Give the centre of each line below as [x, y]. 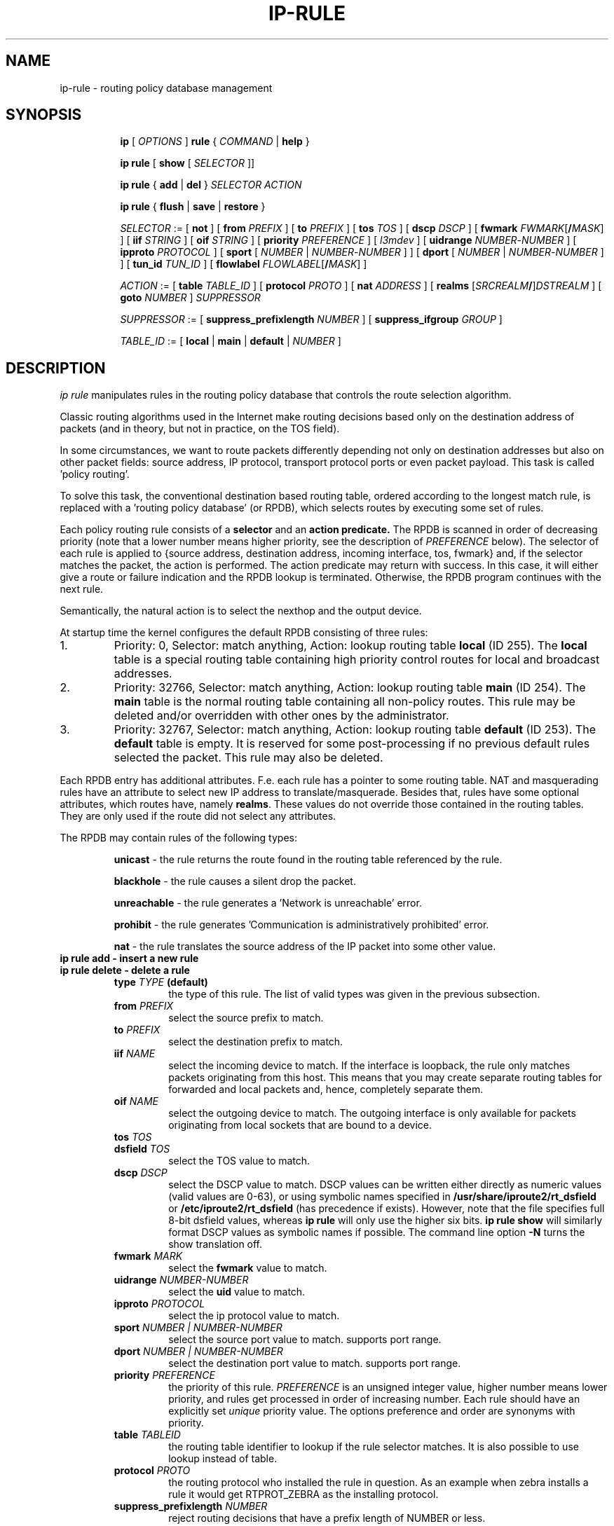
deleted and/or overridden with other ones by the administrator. [281, 716]
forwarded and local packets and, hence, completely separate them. [326, 1089]
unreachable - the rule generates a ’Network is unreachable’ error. [268, 903]
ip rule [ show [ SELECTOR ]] [187, 163]
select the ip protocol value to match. [254, 1316]
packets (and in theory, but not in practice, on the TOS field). [200, 429]
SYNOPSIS [44, 115]
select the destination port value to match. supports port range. [315, 1363]
